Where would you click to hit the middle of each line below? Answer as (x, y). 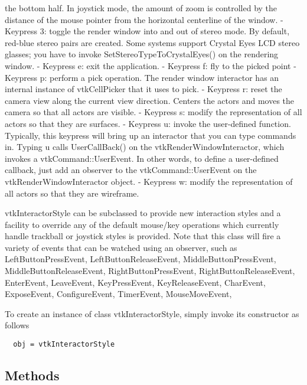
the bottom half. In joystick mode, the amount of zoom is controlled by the (141, 8)
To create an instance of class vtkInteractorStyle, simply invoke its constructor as (152, 313)
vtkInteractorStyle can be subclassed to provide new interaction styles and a (143, 213)
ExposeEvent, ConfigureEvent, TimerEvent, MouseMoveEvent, (118, 294)
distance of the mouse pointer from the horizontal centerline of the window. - (144, 19)
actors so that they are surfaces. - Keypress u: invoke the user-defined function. (148, 123)
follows (17, 325)
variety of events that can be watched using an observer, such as (121, 247)
